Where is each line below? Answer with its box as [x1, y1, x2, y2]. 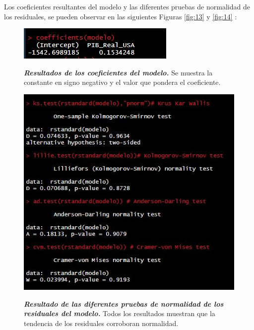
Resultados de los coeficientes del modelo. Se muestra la [24, 67, 213, 77]
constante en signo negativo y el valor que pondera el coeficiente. [24, 77, 221, 87]
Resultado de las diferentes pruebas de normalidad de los [24, 298, 224, 309]
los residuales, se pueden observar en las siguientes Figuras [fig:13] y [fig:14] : [4, 11, 237, 21]
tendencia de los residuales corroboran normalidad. [24, 318, 179, 328]
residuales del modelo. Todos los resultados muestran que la [24, 308, 215, 319]
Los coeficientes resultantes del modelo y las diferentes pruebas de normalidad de [4, 1, 250, 11]
